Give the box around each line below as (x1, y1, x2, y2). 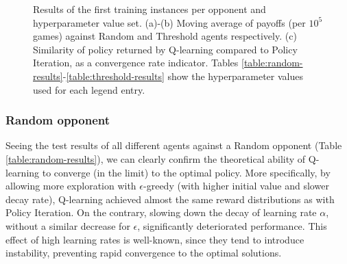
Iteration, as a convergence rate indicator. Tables (33, 55, 239, 70)
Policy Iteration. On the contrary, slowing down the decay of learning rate (5, 205, 317, 220)
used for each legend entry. (33, 82, 145, 96)
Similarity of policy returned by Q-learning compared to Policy (33, 42, 298, 56)
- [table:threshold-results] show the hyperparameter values (62, 68, 303, 83)
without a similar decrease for (5, 218, 130, 233)
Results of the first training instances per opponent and (33, 2, 266, 16)
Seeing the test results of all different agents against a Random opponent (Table (5, 138, 342, 153)
